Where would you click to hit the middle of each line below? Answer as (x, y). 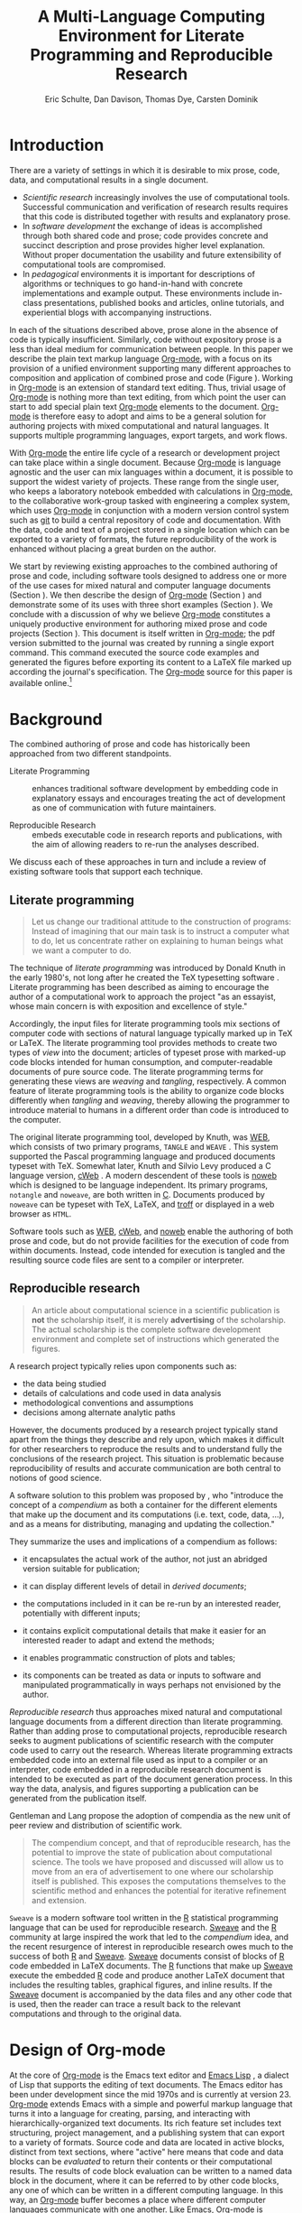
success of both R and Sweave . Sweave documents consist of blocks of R (147, 1956)
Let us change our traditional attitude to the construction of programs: (161, 921)
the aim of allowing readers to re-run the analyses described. (146, 845)
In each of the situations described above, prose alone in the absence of (144, 329)
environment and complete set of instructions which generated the (155, 1338)
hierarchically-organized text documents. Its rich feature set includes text (146, 2123)
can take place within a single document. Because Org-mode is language (145, 462)
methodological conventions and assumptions (108, 1403)
